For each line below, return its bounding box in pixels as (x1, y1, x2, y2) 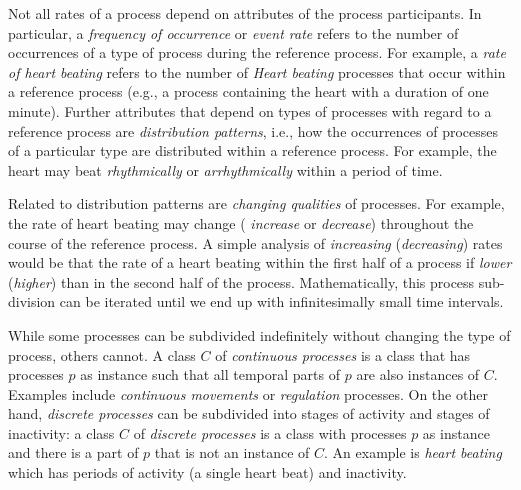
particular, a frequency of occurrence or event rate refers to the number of (8, 22, 459, 43)
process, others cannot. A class (8, 344, 196, 365)
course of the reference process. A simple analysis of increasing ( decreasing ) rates (8, 232, 503, 253)
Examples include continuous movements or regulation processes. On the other (8, 383, 488, 404)
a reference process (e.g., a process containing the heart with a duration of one (8, 81, 489, 102)
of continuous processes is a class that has (215, 344, 471, 365)
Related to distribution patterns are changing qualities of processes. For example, (8, 193, 505, 214)
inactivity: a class (8, 422, 115, 443)
